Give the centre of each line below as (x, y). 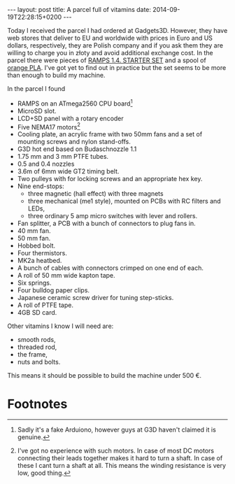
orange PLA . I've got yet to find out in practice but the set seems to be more (117, 67)
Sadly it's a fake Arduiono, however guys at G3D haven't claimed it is (117, 430)
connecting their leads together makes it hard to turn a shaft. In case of (120, 458)
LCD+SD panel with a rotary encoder (70, 118)
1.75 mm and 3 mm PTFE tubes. (63, 157)
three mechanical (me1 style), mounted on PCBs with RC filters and (124, 201)
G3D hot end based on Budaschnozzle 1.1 (77, 149)
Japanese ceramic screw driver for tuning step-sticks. (95, 298)
